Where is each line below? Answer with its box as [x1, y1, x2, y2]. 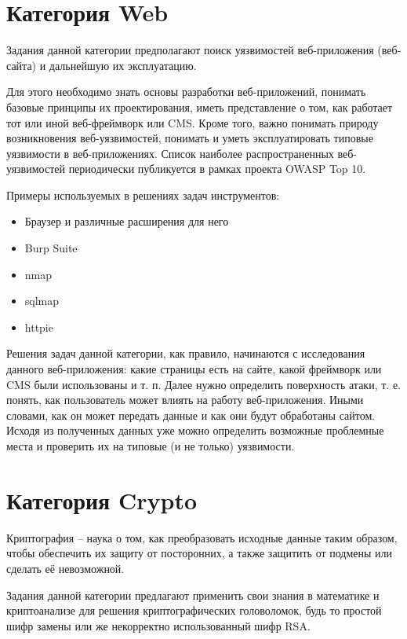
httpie [24, 318, 53, 335]
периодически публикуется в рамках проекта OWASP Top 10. [68, 160, 366, 177]
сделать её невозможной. [6, 560, 125, 576]
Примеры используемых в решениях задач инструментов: [6, 186, 280, 203]
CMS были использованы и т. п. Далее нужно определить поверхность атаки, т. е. [6, 376, 402, 392]
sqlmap [24, 292, 60, 309]
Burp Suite [24, 240, 78, 256]
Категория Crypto [6, 483, 198, 516]
